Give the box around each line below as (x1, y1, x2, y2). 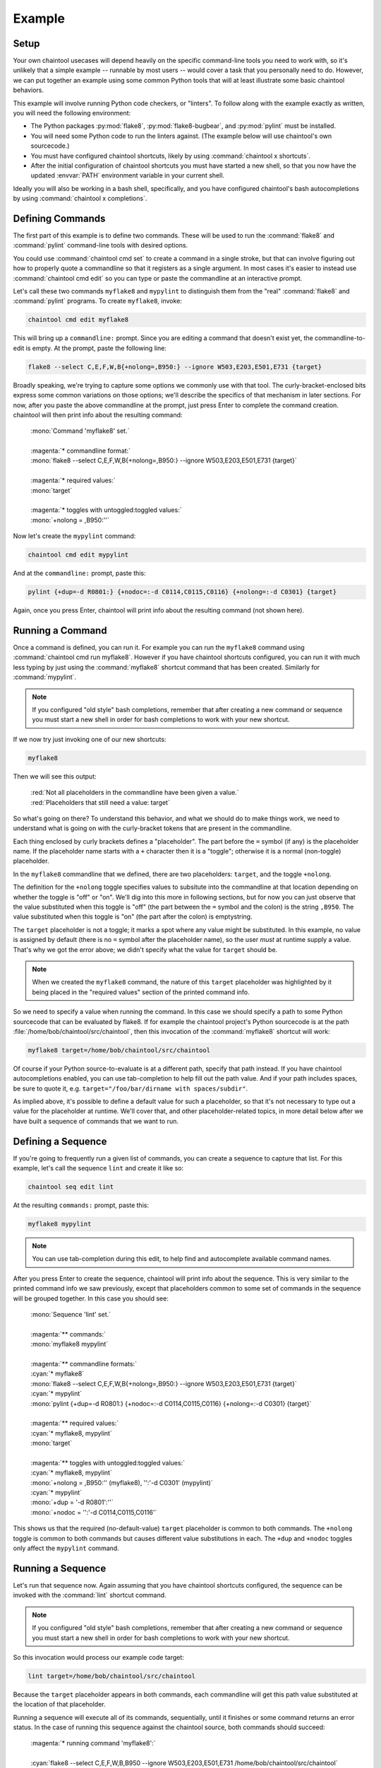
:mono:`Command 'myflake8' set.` (30, 426, 130, 435)
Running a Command (13, 624, 107, 636)
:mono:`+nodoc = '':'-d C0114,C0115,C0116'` (30, 1508, 157, 1516)
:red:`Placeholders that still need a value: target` (30, 798, 171, 806)
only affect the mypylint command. (13, 1544, 119, 1552)
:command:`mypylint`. (13, 673, 77, 682)
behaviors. (13, 86, 44, 95)
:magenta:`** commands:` (30, 1330, 106, 1338)
